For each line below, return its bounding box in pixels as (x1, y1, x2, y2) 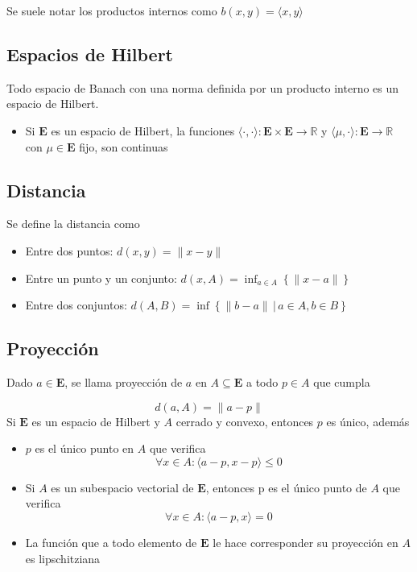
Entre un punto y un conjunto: (25, 269, 177, 286)
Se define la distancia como (6, 215, 140, 232)
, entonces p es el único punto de (205, 479, 367, 495)
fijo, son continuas (79, 138, 168, 155)
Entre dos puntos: (25, 242, 114, 259)
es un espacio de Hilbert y (31, 412, 160, 429)
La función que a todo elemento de (25, 533, 197, 550)
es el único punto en (35, 440, 134, 457)
